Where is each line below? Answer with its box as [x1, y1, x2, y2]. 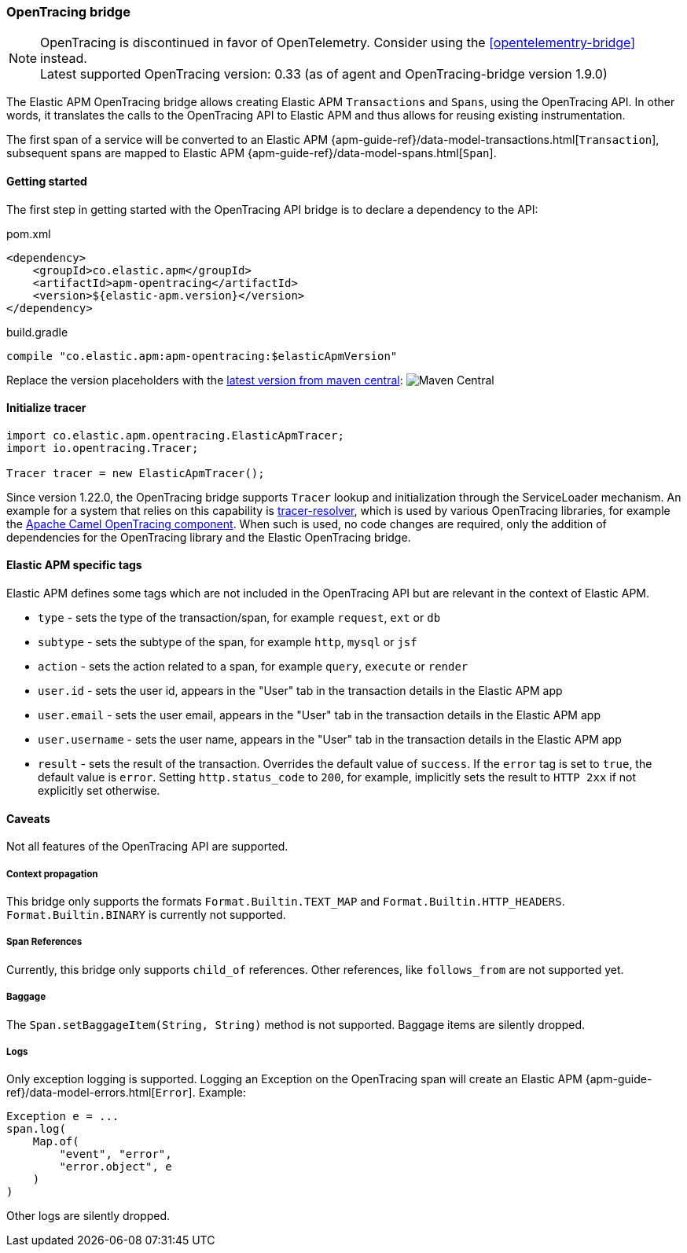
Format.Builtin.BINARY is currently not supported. [6, 908, 286, 922]
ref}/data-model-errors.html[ [6, 1086, 156, 1100]
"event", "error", [59, 1148, 172, 1161]
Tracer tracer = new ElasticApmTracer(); [6, 466, 265, 480]
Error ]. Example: [155, 1086, 246, 1100]
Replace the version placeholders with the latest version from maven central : [6, 373, 403, 387]
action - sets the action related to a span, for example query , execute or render [38, 660, 468, 674]
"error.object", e [59, 1160, 172, 1174]
